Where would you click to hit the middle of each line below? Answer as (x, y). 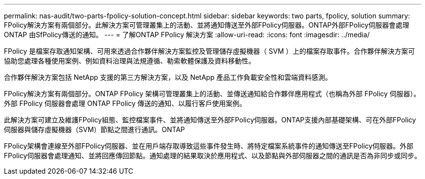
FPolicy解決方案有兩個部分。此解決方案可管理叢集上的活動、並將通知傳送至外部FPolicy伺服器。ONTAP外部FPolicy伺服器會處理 (207, 25)
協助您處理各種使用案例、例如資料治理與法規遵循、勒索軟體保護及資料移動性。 (130, 61)
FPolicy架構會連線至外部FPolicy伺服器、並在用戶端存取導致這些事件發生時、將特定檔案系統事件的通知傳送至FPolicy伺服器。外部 (209, 146)
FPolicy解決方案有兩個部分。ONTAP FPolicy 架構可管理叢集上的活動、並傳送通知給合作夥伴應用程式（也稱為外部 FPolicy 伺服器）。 (212, 94)
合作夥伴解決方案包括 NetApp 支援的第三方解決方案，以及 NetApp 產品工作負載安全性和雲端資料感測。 (168, 77)
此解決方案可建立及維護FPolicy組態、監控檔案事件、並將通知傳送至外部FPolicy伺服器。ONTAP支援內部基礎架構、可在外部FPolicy (210, 120)
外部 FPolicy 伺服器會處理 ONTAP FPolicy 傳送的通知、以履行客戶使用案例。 (125, 103)
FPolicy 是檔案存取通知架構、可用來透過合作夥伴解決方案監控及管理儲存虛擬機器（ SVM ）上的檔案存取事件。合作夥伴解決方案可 (209, 51)
